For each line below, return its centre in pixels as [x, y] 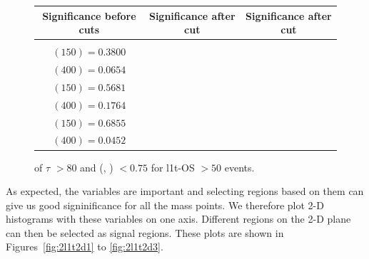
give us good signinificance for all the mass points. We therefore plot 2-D [165, 205]
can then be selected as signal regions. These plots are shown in [145, 232]
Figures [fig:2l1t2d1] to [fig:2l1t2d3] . [85, 247]
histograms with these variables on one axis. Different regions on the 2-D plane [178, 219]
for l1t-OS [173, 167]
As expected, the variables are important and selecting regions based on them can [185, 191]
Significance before [89, 15]
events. [239, 167]
